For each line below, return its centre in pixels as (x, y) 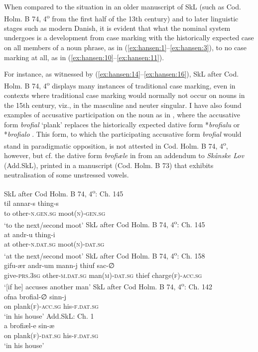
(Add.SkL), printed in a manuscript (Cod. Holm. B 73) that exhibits (109, 165)
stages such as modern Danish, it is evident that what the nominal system (117, 28)
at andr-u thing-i (30, 234)
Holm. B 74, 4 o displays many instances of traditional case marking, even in (120, 85)
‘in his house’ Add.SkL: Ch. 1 (49, 315)
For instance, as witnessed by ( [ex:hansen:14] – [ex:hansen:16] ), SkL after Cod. (122, 74)
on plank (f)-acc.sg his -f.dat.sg (51, 306)
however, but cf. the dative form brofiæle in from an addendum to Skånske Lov (124, 155)
